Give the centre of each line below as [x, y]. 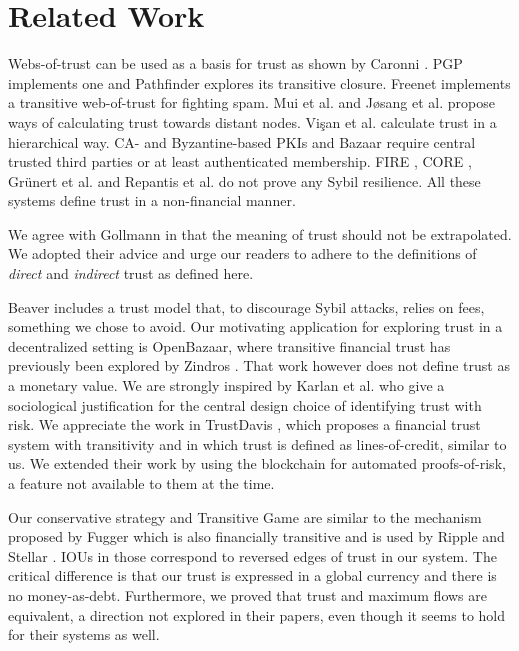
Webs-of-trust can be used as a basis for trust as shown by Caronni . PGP [235, 63]
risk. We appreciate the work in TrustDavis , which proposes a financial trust [244, 424]
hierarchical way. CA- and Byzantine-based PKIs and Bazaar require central [242, 141]
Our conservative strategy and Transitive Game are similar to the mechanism [245, 516]
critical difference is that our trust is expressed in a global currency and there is [252, 575]
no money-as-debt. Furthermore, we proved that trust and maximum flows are [247, 594]
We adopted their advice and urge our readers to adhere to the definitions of [242, 253]
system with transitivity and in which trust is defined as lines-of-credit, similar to [257, 443]
